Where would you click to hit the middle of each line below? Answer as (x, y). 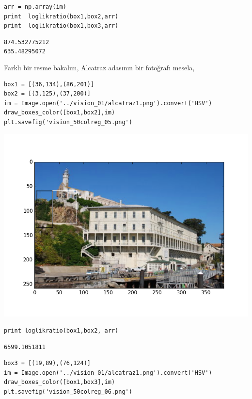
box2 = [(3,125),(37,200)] (47, 94)
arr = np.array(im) (35, 7)
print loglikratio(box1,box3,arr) (61, 26)
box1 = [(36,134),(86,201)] (49, 84)
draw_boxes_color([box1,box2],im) (60, 113)
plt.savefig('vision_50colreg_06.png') (68, 392)
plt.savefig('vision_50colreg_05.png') (68, 122)
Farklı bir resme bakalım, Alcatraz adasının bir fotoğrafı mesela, (99, 67)
